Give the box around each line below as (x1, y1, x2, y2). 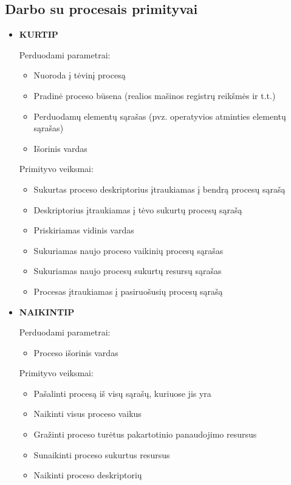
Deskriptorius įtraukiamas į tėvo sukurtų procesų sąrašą (33, 203, 242, 216)
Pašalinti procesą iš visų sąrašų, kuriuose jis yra (33, 387, 211, 399)
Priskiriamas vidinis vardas (33, 224, 134, 236)
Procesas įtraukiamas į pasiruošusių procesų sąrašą (33, 284, 223, 297)
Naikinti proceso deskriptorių (33, 469, 142, 481)
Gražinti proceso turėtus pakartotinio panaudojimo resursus (33, 428, 257, 441)
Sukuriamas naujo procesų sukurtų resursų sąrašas (33, 264, 222, 277)
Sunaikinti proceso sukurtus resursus (33, 448, 170, 461)
